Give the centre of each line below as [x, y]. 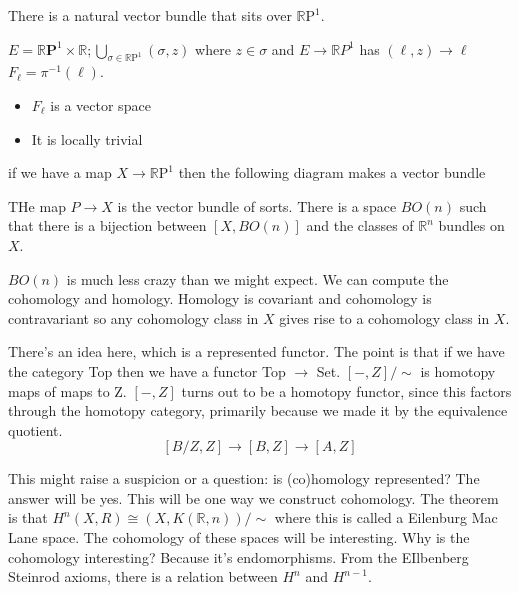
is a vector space [100, 104]
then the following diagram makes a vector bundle [332, 172]
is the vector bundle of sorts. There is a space [257, 205]
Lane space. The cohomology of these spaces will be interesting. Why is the [239, 537]
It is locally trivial [87, 138]
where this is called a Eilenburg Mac [386, 517]
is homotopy [458, 370]
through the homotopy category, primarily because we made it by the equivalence [258, 410]
